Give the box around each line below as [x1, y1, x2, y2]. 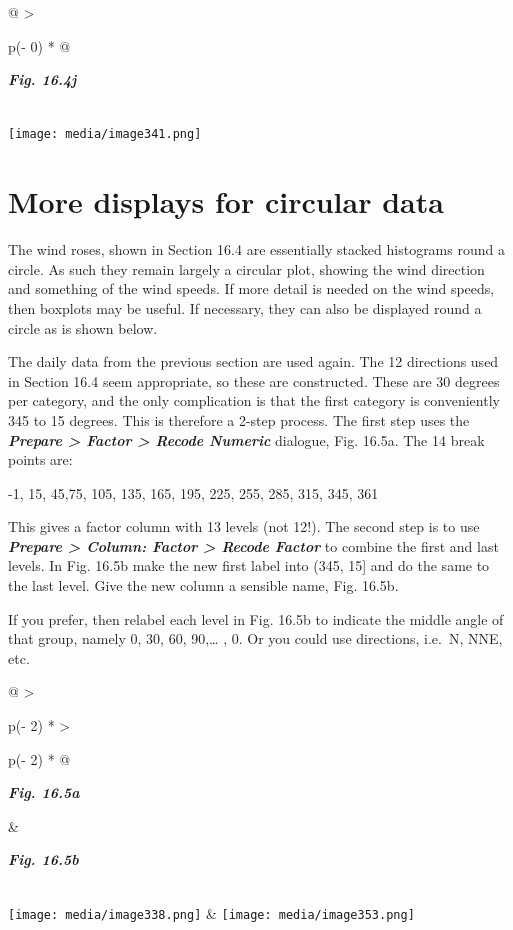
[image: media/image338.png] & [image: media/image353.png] [8, 902, 415, 923]
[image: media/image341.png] [8, 127, 202, 142]
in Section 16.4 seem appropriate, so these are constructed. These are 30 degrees [8, 370, 500, 391]
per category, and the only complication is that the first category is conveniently [8, 390, 500, 411]
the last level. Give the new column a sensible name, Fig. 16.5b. [8, 575, 399, 596]
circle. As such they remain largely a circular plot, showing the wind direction [8, 258, 485, 279]
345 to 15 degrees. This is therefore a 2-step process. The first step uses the [8, 409, 470, 430]
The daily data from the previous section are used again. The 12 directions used [8, 351, 499, 372]
